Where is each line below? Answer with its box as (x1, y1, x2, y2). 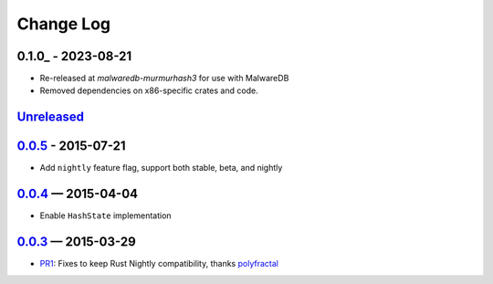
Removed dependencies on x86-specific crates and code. (39, 85, 259, 96)
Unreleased (16, 110, 85, 125)
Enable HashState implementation (39, 210, 173, 221)
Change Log (16, 14, 111, 34)
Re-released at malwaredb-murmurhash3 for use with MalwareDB (39, 73, 289, 84)
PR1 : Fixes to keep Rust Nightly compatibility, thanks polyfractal (39, 258, 278, 269)
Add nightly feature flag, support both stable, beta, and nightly (39, 163, 283, 174)
